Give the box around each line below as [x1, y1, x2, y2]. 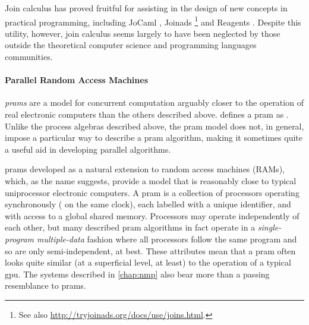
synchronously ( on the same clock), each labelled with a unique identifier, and [5, 198, 291, 210]
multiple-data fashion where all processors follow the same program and [37, 232, 297, 245]
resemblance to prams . [5, 279, 86, 292]
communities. [5, 51, 53, 63]
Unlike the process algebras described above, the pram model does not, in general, [5, 119, 304, 132]
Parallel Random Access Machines [5, 74, 148, 86]
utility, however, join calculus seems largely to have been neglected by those [5, 27, 280, 39]
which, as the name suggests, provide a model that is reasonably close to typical [5, 174, 297, 187]
